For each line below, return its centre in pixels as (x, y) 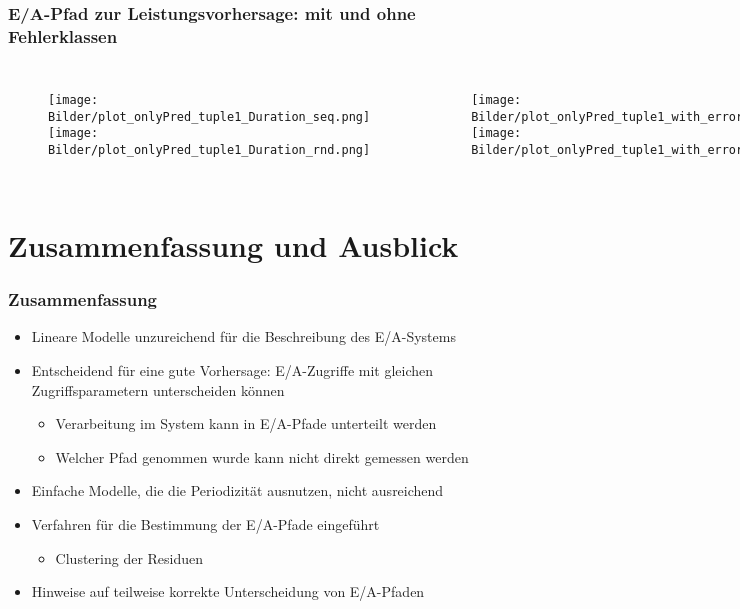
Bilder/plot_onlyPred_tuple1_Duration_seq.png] (209, 116)
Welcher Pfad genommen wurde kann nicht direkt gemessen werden (262, 456)
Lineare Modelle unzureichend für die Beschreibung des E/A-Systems (243, 336)
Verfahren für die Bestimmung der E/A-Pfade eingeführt (205, 523)
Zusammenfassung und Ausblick (233, 244)
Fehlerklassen (63, 35)
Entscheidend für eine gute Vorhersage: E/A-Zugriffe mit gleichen (232, 369)
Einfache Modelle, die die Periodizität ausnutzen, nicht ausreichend (237, 490)
